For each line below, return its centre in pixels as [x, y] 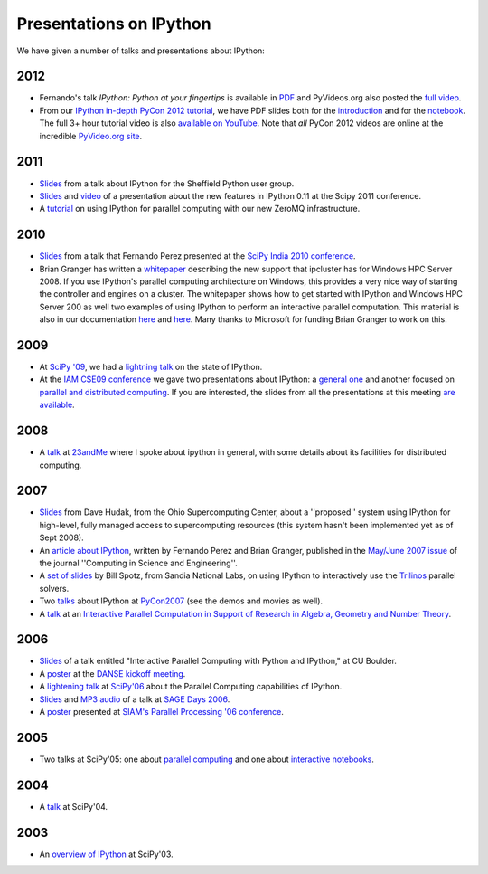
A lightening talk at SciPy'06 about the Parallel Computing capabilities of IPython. [191, 687]
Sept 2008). [62, 537]
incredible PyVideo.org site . [91, 136]
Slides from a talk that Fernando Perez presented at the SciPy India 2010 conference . [197, 256]
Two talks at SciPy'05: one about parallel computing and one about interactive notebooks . [206, 759]
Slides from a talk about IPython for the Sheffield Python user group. [167, 183]
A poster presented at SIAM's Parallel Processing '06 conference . [162, 712]
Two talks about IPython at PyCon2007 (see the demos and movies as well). [181, 601]
